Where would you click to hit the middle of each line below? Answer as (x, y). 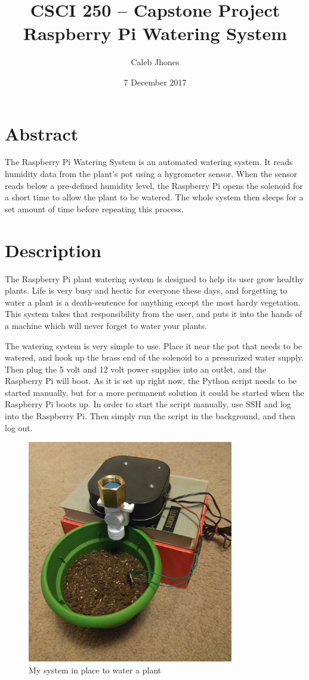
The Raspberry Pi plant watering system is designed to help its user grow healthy (154, 278)
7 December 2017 (155, 82)
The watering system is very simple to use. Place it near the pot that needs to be (154, 345)
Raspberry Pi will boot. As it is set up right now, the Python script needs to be (151, 381)
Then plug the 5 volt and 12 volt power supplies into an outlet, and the (136, 369)
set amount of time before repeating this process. (94, 208)
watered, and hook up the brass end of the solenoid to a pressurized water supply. (154, 357)
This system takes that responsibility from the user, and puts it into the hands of (154, 314)
